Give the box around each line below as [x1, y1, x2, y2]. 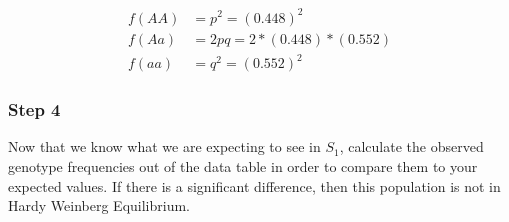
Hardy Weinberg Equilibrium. [8, 195, 190, 216]
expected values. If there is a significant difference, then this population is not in [8, 175, 501, 196]
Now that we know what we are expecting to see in [8, 136, 321, 157]
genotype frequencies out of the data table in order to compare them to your [8, 155, 478, 176]
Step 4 [8, 97, 61, 122]
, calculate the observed [339, 136, 484, 157]
